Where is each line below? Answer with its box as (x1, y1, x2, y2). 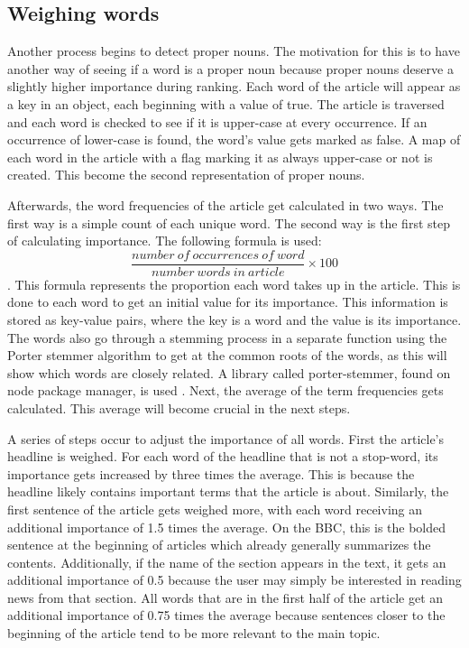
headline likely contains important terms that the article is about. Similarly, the (7, 482, 449, 501)
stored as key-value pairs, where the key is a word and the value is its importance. (7, 310, 462, 329)
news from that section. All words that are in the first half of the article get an (7, 588, 444, 606)
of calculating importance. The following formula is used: (7, 231, 322, 250)
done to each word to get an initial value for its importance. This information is (7, 292, 448, 311)
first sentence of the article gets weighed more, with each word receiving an (7, 499, 423, 518)
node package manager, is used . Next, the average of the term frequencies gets (7, 381, 444, 400)
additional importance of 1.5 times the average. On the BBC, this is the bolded (7, 517, 446, 536)
